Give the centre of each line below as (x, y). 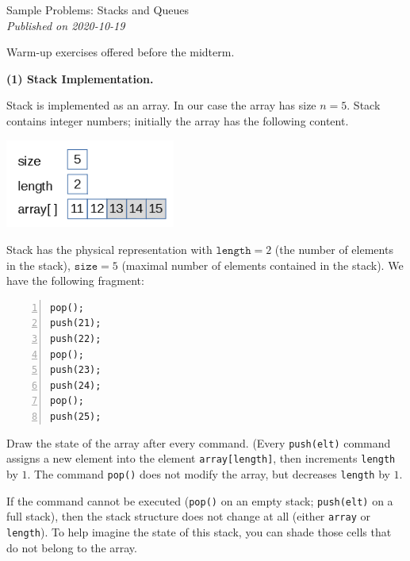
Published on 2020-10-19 (66, 25)
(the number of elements (334, 250)
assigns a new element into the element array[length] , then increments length (201, 458)
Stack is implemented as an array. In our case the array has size (161, 105)
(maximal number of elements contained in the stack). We (262, 265)
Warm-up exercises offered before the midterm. (121, 52)
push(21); (76, 323)
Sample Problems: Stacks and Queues (98, 10)
